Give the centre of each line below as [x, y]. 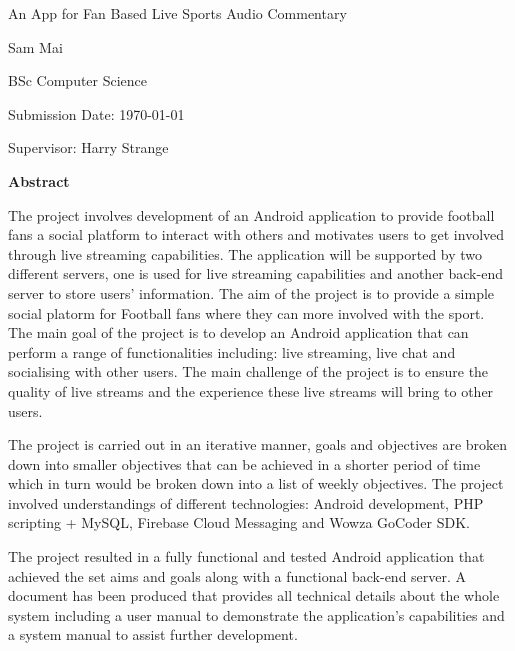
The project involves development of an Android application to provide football [251, 214]
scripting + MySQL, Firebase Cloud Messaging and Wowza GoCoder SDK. [239, 522]
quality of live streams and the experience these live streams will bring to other [251, 390]
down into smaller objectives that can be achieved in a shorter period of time [244, 463]
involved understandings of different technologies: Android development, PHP [246, 502]
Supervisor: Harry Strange [88, 147]
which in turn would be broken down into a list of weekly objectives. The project [256, 483]
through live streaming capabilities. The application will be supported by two [245, 253]
